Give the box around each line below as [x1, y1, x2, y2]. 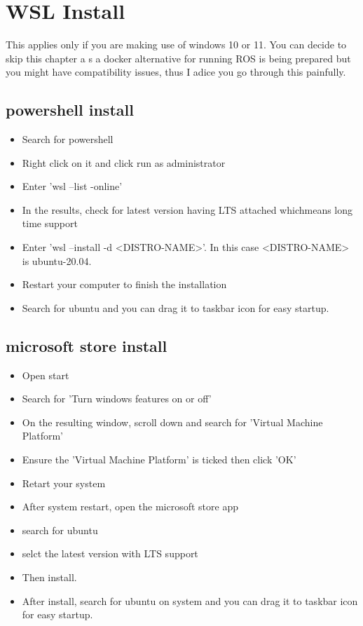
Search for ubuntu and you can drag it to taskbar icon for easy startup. [22, 300, 329, 315]
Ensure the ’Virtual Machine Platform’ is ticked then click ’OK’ [22, 452, 296, 467]
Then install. [22, 570, 77, 584]
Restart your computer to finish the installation [22, 277, 227, 292]
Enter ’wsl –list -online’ [22, 179, 123, 193]
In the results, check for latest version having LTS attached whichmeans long [22, 202, 353, 217]
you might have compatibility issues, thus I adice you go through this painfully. [6, 64, 346, 79]
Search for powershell [22, 132, 114, 147]
